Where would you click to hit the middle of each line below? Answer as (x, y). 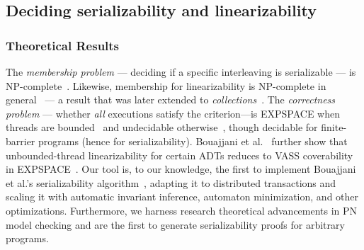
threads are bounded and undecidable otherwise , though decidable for (162, 127)
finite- (334, 127)
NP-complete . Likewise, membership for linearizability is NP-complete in (166, 85)
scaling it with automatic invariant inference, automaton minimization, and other (182, 197)
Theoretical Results (63, 45)
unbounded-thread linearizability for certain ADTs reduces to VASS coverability (180, 155)
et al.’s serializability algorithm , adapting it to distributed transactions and (171, 182)
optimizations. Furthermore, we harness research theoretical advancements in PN (182, 210)
